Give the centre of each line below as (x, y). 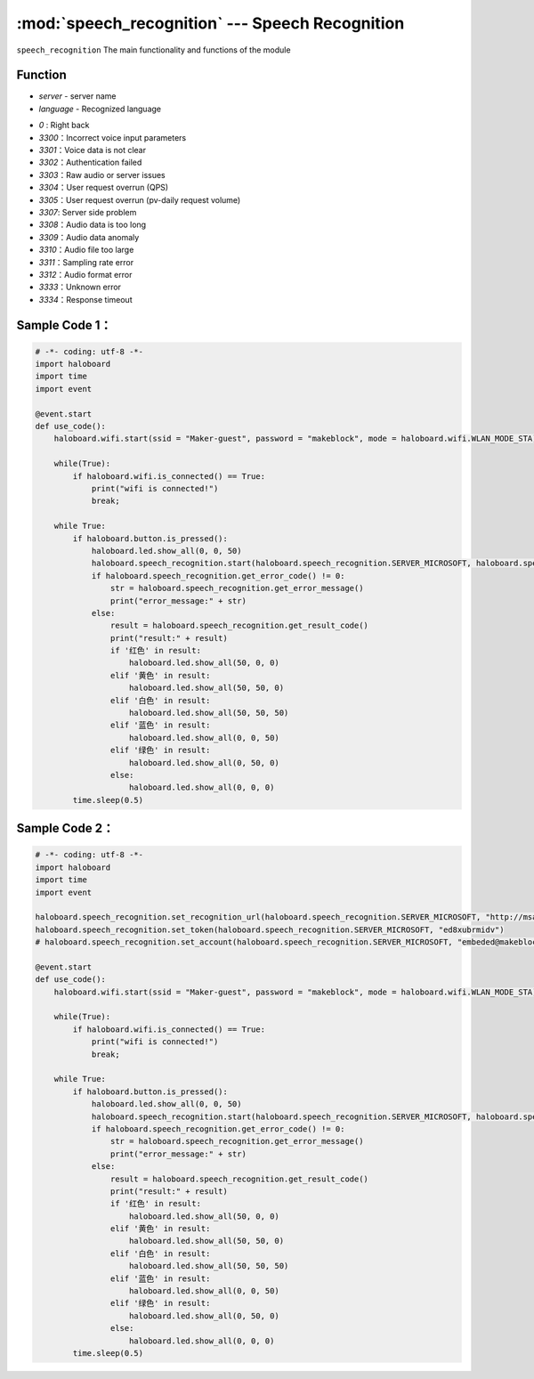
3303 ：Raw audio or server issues (102, 174)
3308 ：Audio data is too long (93, 225)
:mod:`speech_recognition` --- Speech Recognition (210, 23)
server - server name (77, 96)
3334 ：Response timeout (85, 299)
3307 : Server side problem (88, 212)
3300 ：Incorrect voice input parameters (113, 137)
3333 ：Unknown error (80, 287)
